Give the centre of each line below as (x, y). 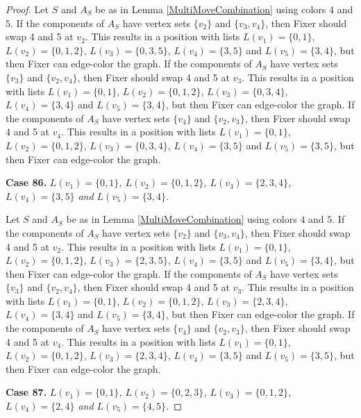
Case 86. (26, 182)
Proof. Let (27, 9)
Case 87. (26, 392)
